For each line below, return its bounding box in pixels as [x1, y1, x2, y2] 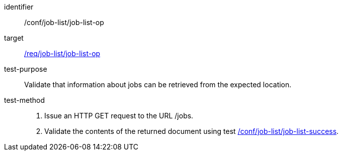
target [4, 34, 24, 42]
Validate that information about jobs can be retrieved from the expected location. [24, 80, 292, 89]
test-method [4, 96, 45, 104]
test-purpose [4, 65, 47, 73]
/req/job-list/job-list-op [24, 49, 101, 58]
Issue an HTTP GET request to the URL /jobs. [44, 111, 194, 120]
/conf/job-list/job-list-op [24, 18, 104, 27]
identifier [4, 3, 34, 11]
